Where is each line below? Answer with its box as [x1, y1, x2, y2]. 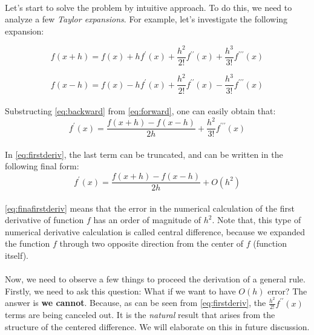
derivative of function [5, 213, 84, 226]
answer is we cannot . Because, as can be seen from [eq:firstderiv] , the [5, 296, 266, 309]
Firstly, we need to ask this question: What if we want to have [5, 284, 236, 297]
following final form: [5, 160, 79, 172]
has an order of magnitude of [93, 213, 201, 226]
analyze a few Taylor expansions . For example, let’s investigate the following [5, 13, 288, 25]
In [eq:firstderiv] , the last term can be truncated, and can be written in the [5, 148, 283, 160]
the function [5, 237, 50, 250]
